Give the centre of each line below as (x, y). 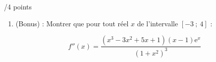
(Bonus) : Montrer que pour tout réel (72, 23)
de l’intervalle (158, 23)
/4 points (18, 6)
